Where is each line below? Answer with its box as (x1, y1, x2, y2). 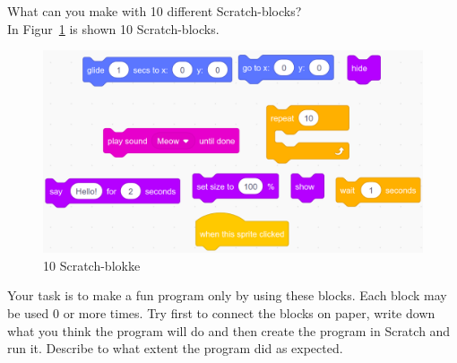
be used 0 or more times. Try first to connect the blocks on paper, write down (7, 304, 435, 323)
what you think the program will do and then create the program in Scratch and (7, 321, 451, 340)
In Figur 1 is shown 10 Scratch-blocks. (7, 19, 220, 38)
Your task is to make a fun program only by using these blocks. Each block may (7, 286, 447, 305)
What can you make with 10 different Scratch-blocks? (7, 2, 302, 20)
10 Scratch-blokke (43, 255, 141, 274)
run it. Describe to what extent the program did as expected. (7, 339, 343, 358)
